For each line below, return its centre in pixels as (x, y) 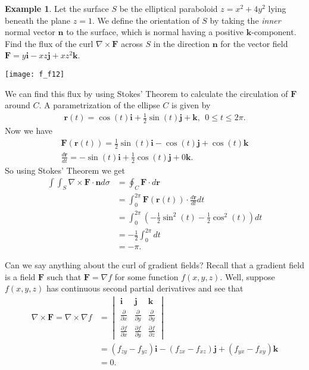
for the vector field (254, 43)
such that (64, 276)
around (18, 105)
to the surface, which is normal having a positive (155, 32)
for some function (146, 276)
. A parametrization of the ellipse (99, 105)
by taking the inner (245, 20)
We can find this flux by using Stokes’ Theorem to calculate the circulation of (146, 93)
